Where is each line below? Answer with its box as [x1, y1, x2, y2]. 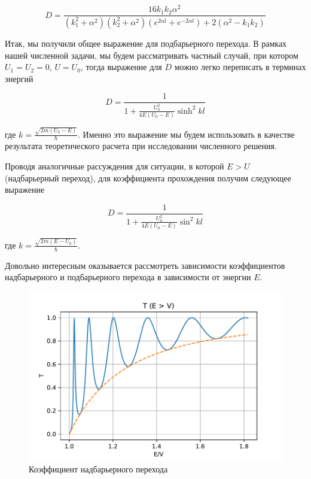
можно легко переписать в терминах [174, 60, 306, 73]
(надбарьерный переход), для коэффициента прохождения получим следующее [5, 171, 291, 184]
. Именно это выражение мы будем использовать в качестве [78, 128, 295, 140]
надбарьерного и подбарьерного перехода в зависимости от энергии [5, 271, 251, 283]
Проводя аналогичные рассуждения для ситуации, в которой [5, 159, 224, 172]
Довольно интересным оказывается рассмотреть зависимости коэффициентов [5, 259, 285, 271]
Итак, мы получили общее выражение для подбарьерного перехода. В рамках [5, 37, 287, 49]
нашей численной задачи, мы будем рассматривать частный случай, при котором [5, 48, 298, 61]
